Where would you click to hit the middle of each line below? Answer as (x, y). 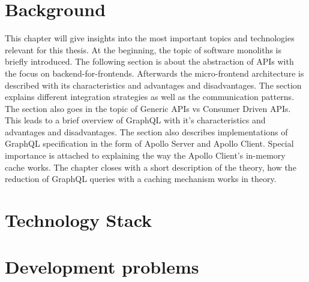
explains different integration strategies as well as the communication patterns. (150, 97)
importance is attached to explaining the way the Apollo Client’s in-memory (145, 155)
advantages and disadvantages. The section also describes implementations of (146, 131)
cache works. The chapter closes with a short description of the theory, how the (151, 167)
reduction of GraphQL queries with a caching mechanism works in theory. (141, 179)
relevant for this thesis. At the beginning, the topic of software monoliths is (143, 49)
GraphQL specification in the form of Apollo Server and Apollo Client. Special (149, 143)
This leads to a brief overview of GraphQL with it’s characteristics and (135, 120)
